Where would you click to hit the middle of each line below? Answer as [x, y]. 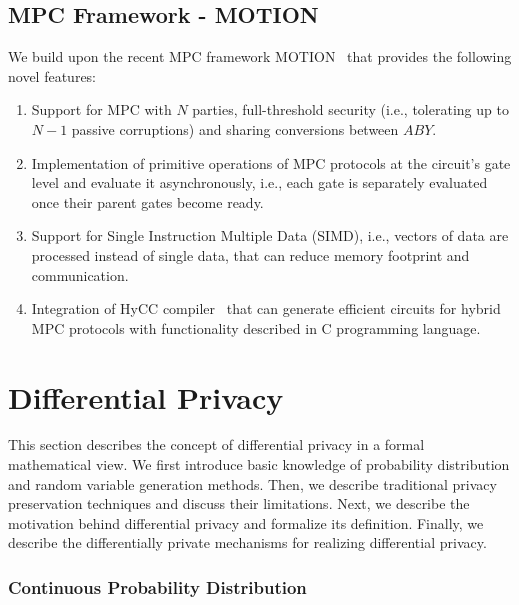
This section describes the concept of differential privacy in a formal [216, 444]
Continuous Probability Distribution [157, 586]
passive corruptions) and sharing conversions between [235, 128]
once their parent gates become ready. [147, 201]
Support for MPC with [101, 109]
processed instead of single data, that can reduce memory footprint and [250, 254]
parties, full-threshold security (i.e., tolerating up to [350, 109]
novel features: [52, 75]
